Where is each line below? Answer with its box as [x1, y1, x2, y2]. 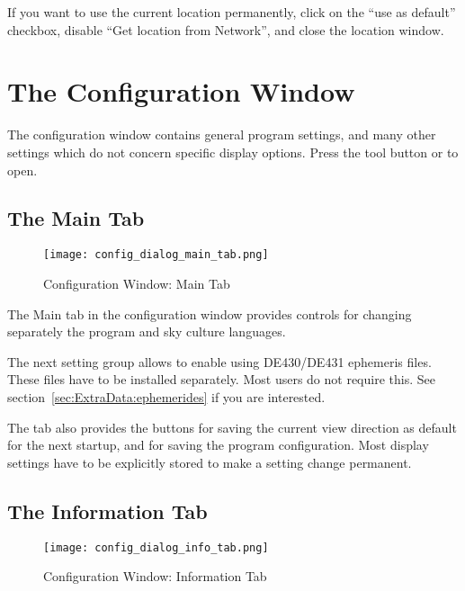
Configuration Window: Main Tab [43, 273, 230, 292]
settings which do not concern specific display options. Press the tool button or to [7, 142, 459, 161]
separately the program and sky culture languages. [7, 322, 286, 341]
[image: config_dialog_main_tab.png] [43, 248, 269, 262]
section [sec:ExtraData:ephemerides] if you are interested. [7, 387, 326, 406]
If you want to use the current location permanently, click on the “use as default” [7, 3, 456, 21]
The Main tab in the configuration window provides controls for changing [7, 304, 412, 323]
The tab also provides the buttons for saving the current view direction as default [7, 417, 457, 436]
